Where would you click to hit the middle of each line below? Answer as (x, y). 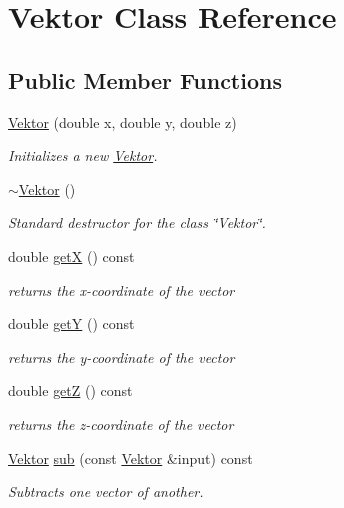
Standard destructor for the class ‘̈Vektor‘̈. (137, 222)
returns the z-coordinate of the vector (121, 423)
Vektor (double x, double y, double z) (122, 121)
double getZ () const (70, 390)
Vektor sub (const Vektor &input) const (130, 457)
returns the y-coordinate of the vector (121, 356)
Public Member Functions (145, 79)
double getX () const (71, 255)
